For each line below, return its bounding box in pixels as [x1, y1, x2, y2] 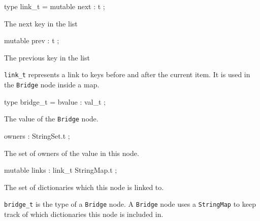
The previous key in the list [4, 52, 90, 62]
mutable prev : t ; [4, 35, 59, 46]
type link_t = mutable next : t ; [4, 1, 105, 11]
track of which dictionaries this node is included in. [4, 208, 164, 219]
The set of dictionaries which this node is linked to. [4, 181, 164, 192]
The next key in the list [4, 18, 78, 28]
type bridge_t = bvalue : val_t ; [4, 96, 106, 107]
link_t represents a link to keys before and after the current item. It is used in [4, 69, 250, 80]
